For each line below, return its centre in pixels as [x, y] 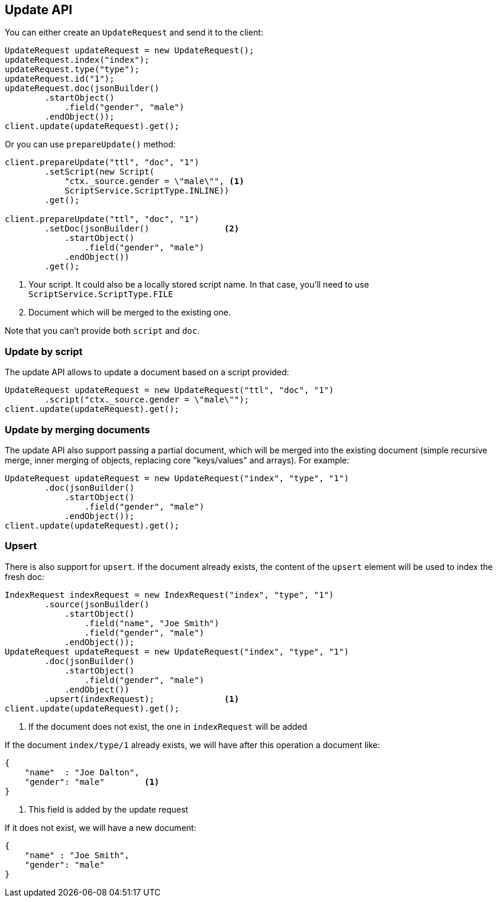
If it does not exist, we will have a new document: [101, 827]
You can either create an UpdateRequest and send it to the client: [134, 33]
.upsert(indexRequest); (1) [142, 699]
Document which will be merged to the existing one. [130, 313]
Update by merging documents [78, 429]
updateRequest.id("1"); [60, 79]
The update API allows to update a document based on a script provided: [147, 372]
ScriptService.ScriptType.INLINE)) [147, 191]
